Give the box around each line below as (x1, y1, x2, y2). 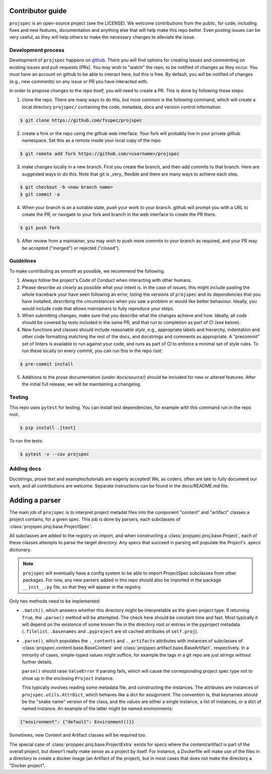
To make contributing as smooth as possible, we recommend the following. (9, 268, 165, 274)
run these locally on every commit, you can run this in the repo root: (22, 348, 163, 354)
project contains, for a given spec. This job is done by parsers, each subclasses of (9, 517, 181, 523)
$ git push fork (20, 225, 60, 231)
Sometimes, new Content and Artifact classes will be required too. (9, 732, 147, 738)
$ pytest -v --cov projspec (20, 451, 89, 457)
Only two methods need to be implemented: (9, 598, 101, 604)
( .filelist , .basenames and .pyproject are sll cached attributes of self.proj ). (22, 628, 198, 634)
